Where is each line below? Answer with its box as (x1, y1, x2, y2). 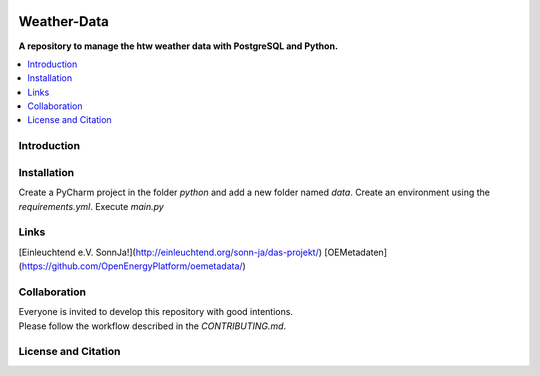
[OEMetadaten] (324, 246, 387, 258)
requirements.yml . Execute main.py (18, 200, 164, 212)
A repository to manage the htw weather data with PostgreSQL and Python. (18, 40, 339, 52)
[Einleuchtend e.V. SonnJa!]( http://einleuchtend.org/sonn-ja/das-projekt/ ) (18, 246, 323, 258)
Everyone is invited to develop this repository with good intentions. (18, 306, 294, 318)
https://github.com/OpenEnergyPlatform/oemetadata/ (21, 260, 244, 272)
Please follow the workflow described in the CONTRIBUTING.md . (18, 320, 287, 332)
